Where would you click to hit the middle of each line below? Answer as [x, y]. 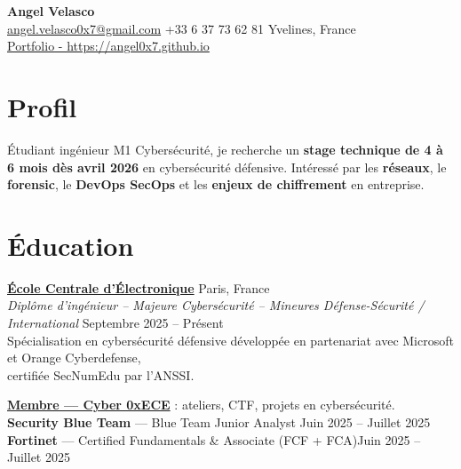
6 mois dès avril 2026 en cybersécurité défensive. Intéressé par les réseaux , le [227, 167]
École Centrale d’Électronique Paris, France [139, 287]
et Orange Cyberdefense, [74, 358]
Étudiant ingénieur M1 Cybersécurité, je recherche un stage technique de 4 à [225, 149]
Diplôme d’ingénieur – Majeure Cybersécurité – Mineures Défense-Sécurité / [216, 305]
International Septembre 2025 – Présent [115, 322]
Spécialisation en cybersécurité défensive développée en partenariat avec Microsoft [230, 340]
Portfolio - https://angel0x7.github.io [108, 46]
